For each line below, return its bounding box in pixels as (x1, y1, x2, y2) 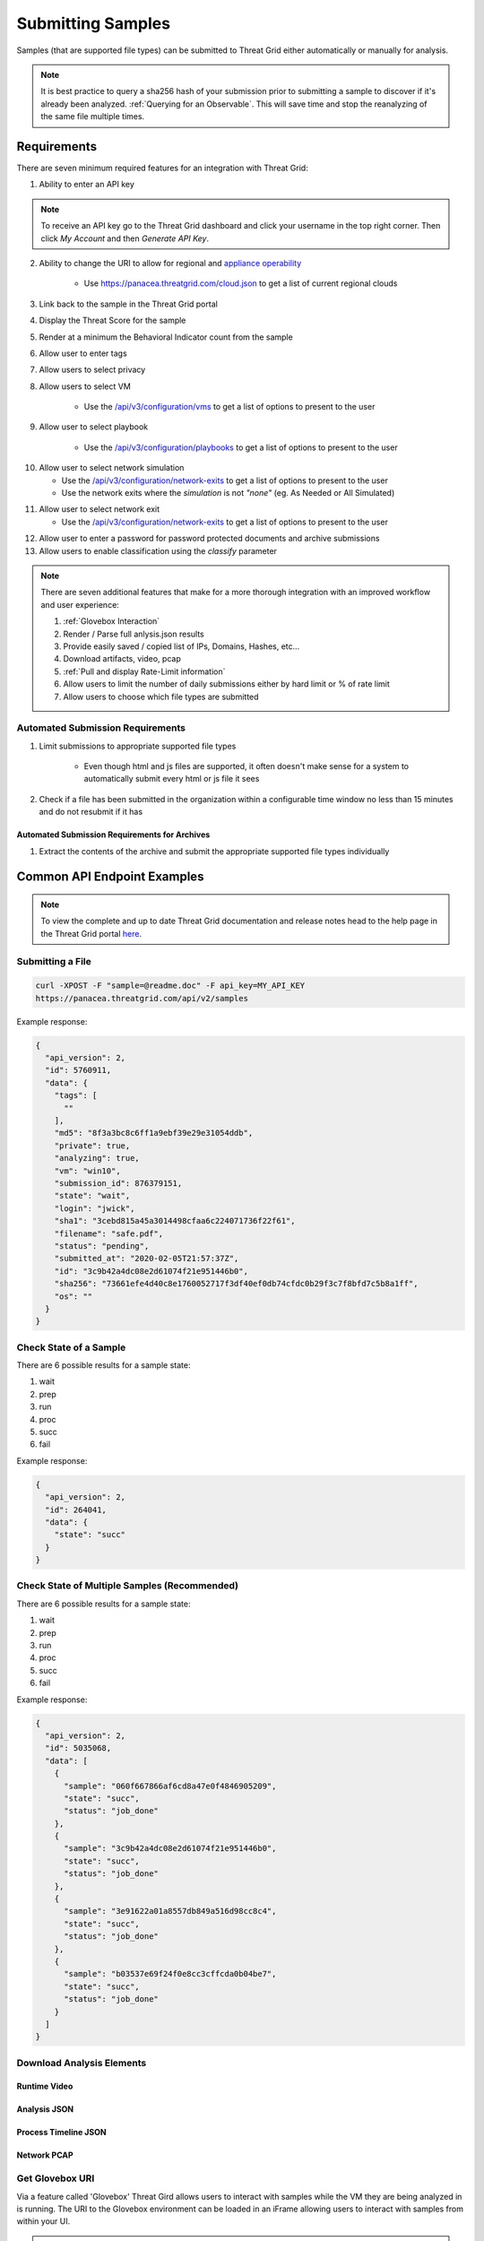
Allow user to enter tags (39, 348, 127, 359)
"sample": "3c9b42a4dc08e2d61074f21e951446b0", (64, 1843, 277, 1854)
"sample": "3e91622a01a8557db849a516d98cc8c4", (64, 1906, 277, 1917)
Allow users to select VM (39, 381, 132, 392)
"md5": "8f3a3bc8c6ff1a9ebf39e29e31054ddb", (54, 1128, 254, 1138)
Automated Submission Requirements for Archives (16, 829, 211, 840)
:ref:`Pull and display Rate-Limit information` (63, 666, 226, 677)
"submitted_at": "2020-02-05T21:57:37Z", (54, 1253, 239, 1264)
